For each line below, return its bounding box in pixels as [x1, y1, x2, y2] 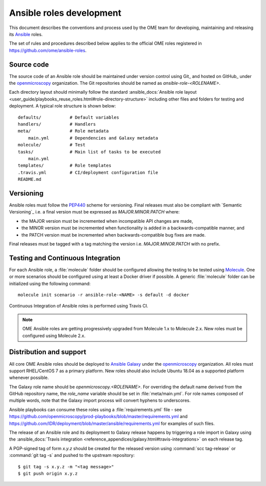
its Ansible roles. [9, 31, 43, 37]
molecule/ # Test [18, 142, 86, 148]
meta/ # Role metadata [18, 128, 109, 134]
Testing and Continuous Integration [9, 254, 121, 262]
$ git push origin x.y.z [18, 471, 78, 476]
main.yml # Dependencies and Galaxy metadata [28, 135, 159, 140]
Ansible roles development [9, 7, 122, 18]
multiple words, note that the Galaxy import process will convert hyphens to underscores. [9, 397, 191, 404]
